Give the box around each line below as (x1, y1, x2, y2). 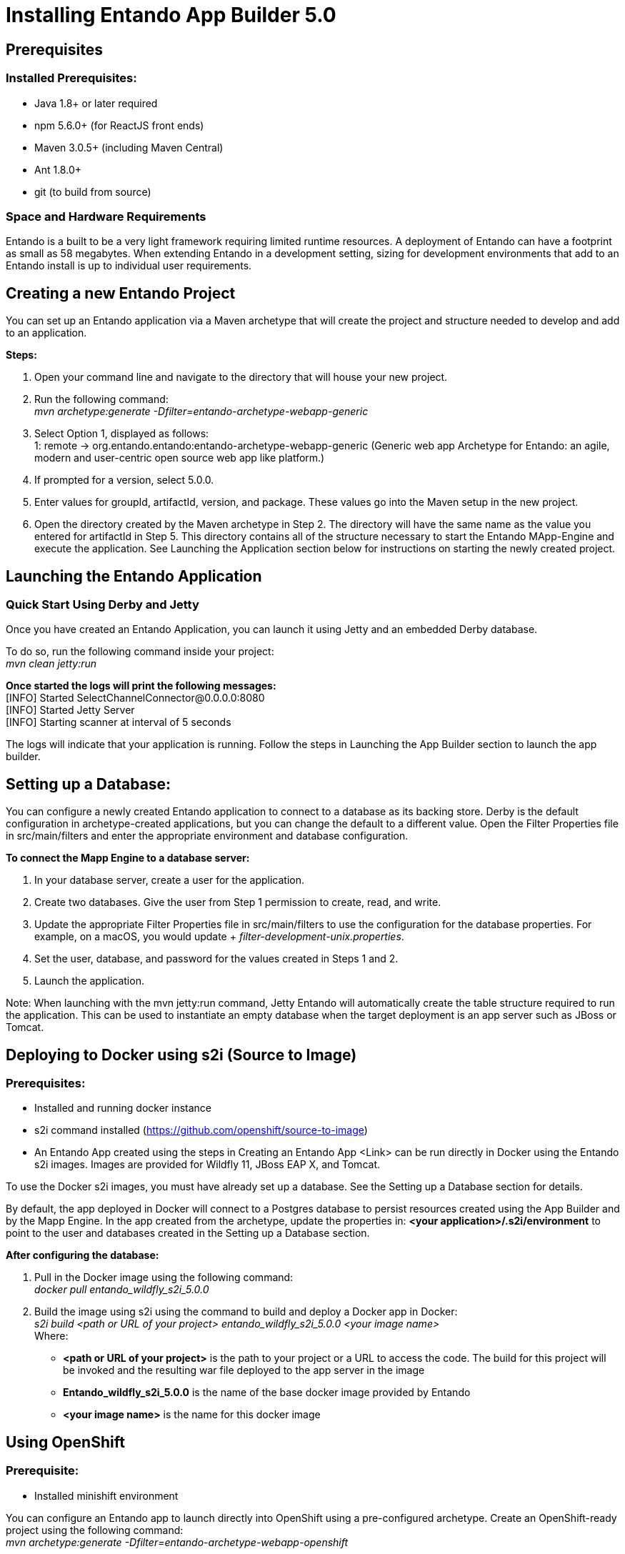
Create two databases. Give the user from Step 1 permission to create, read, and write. (34, 896, 441, 909)
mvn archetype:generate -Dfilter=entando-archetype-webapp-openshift (6, 1535, 349, 1548)
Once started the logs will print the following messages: (6, 679, 276, 692)
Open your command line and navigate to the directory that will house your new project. (34, 371, 448, 384)
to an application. (6, 327, 87, 339)
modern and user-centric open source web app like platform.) (34, 452, 325, 464)
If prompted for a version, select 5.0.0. (34, 474, 214, 487)
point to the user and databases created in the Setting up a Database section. (6, 1227, 370, 1240)
